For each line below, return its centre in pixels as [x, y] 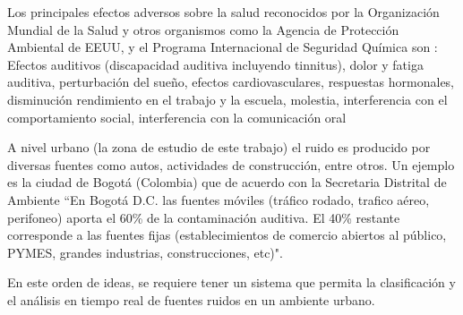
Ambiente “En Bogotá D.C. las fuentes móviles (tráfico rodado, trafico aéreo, [219, 199]
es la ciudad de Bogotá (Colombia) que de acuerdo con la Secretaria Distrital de [227, 182]
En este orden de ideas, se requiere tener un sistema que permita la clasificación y [231, 282]
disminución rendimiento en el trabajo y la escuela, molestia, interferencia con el [227, 99]
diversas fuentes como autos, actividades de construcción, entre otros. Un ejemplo [231, 164]
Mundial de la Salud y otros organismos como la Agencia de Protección [203, 29]
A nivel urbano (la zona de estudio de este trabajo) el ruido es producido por [219, 147]
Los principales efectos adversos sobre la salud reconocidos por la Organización [223, 12]
